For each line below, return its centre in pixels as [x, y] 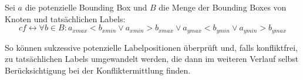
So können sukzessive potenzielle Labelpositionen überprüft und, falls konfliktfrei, [151, 47]
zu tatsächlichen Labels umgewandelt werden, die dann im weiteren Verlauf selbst [152, 59]
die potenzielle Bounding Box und [86, 7]
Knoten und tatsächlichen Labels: [65, 18]
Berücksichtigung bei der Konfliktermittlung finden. [98, 70]
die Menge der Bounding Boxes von [223, 7]
